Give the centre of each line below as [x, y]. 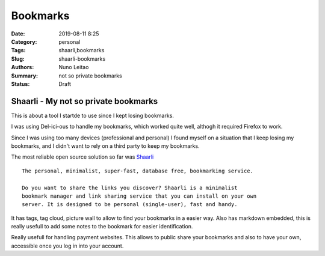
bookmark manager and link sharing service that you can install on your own [139, 196]
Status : [20, 84]
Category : [24, 41]
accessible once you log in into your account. [67, 246]
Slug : [18, 59]
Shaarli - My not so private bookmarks [85, 101]
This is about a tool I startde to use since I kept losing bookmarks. [93, 115]
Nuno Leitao [74, 67]
